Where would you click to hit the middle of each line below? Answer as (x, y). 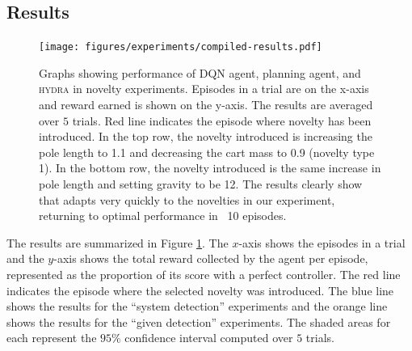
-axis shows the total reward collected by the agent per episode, (211, 258)
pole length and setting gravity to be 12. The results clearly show (201, 184)
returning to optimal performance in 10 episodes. (163, 216)
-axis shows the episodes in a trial (322, 242)
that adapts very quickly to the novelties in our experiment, (187, 199)
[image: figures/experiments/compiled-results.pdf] (181, 47)
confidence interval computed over (209, 338)
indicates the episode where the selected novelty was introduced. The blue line (200, 290)
